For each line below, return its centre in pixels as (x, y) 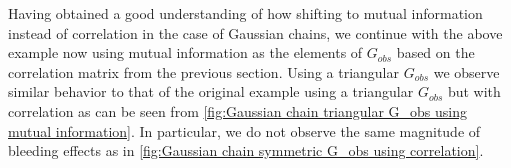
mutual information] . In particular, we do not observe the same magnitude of (244, 130)
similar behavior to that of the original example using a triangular (211, 91)
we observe (466, 71)
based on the (435, 52)
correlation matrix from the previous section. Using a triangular (203, 71)
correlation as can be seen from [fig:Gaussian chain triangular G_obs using (237, 110)
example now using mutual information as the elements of (185, 52)
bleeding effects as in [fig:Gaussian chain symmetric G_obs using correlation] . (246, 150)
